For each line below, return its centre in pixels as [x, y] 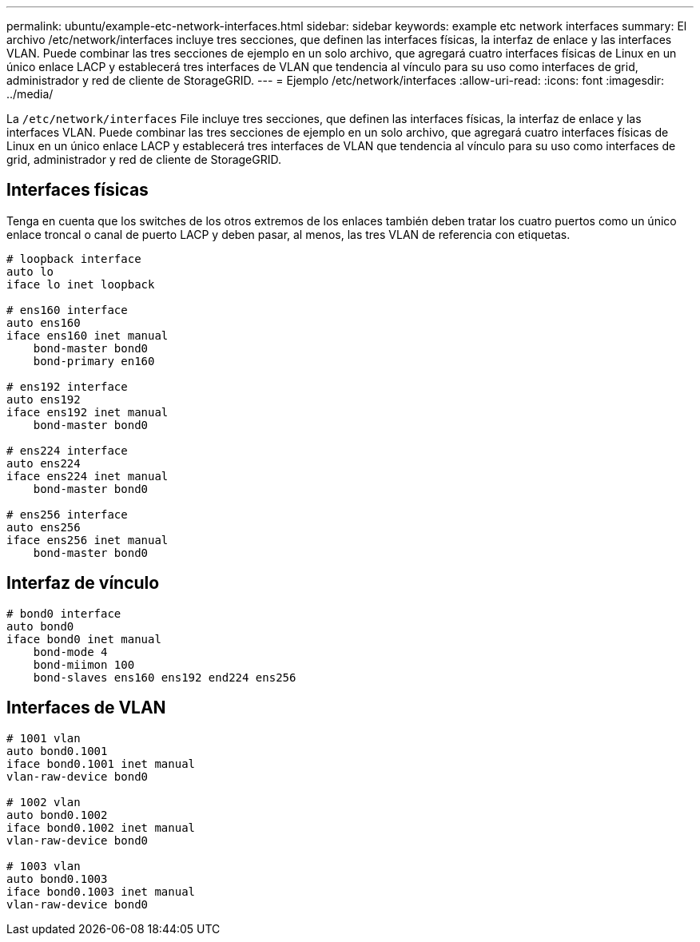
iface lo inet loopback [81, 284]
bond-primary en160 [94, 361]
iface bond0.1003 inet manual [101, 891]
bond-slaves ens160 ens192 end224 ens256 [165, 677]
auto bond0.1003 [57, 878]
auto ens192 [44, 399]
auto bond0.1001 [57, 751]
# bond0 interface [64, 613]
